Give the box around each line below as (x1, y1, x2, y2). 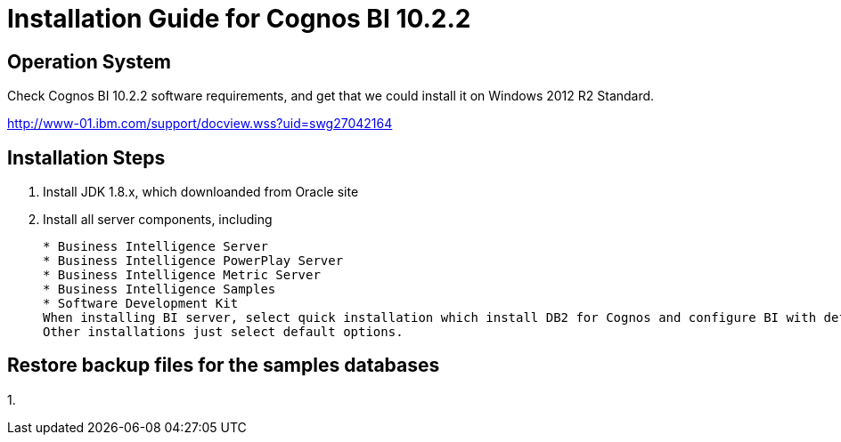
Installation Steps (7, 146, 166, 169)
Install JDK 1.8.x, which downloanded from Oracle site (43, 184, 359, 200)
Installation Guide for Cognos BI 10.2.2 (7, 4, 471, 34)
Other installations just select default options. (43, 325, 404, 340)
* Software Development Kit (43, 296, 239, 311)
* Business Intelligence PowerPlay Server (43, 253, 344, 269)
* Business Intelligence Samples (43, 282, 276, 297)
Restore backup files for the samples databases (7, 354, 440, 377)
